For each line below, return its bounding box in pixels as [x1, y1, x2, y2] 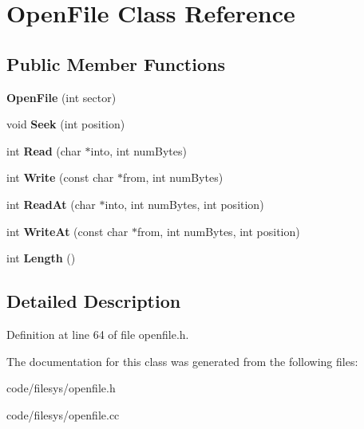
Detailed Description [6, 289, 181, 313]
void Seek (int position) [6, 116, 125, 132]
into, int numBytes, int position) [105, 195, 264, 212]
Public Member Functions [6, 51, 225, 76]
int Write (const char [6, 169, 114, 186]
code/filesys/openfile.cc [6, 406, 120, 423]
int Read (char [6, 142, 81, 159]
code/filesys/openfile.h [6, 380, 116, 396]
